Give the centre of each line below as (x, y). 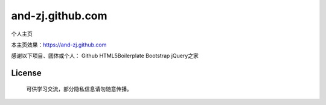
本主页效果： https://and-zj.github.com (59, 45)
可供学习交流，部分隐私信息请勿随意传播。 (79, 89)
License (26, 73)
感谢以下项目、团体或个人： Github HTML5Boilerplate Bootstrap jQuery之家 (105, 56)
